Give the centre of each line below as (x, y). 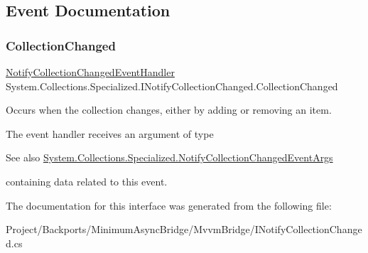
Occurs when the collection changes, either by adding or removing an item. (169, 110)
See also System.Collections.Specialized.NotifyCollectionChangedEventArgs (169, 157)
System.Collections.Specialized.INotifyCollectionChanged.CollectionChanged (172, 86)
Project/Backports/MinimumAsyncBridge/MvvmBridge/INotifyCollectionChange (184, 229)
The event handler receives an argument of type (110, 133)
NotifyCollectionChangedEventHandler (90, 72)
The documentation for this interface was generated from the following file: (169, 205)
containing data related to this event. (87, 181)
